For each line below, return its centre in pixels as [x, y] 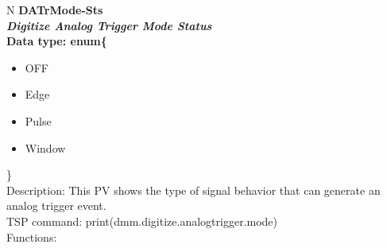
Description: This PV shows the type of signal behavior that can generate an [193, 190]
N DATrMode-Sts [55, 10]
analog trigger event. [56, 205]
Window [45, 147]
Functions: [32, 236]
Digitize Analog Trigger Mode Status [109, 25]
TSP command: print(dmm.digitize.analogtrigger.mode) [142, 221]
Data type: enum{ [57, 41]
